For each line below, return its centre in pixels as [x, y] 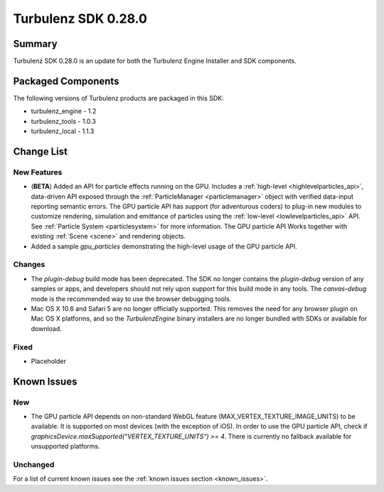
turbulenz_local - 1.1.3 [63, 131]
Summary [35, 44]
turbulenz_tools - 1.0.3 [63, 121]
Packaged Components [66, 81]
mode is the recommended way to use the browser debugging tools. [131, 298]
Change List [40, 151]
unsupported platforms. [65, 446]
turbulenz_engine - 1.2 [64, 111]
